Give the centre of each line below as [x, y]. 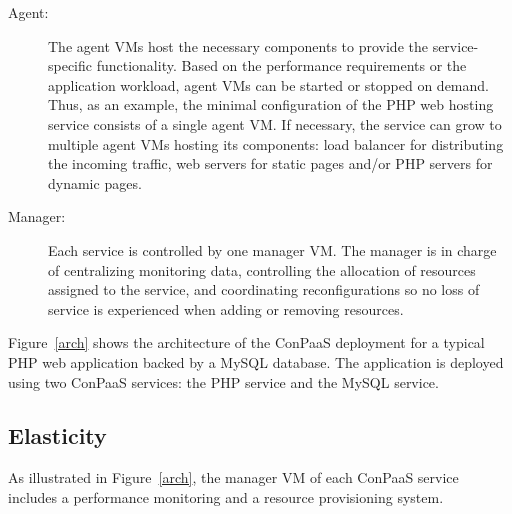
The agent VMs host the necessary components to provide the [238, 45]
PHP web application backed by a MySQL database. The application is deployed [256, 361]
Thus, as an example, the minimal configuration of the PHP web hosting [271, 104]
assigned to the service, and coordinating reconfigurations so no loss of [264, 289]
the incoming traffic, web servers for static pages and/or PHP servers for [270, 163]
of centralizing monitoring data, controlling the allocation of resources [262, 269]
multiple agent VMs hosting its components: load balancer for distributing [276, 143]
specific [70, 65]
